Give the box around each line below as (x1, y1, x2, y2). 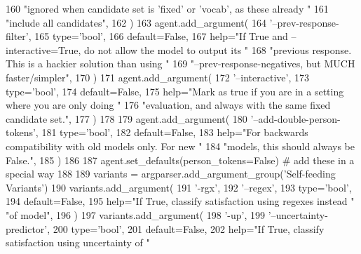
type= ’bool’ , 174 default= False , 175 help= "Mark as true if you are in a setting (6, 83, 344, 98)
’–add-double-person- (250, 111, 341, 126)
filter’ (6, 29, 29, 44)
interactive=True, (6, 42, 81, 57)
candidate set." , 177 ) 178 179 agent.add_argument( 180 (6, 111, 247, 126)
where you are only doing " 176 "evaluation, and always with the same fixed (6, 98, 331, 112)
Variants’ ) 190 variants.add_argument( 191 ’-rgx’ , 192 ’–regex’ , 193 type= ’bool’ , (6, 180, 352, 194)
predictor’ (6, 221, 48, 236)
